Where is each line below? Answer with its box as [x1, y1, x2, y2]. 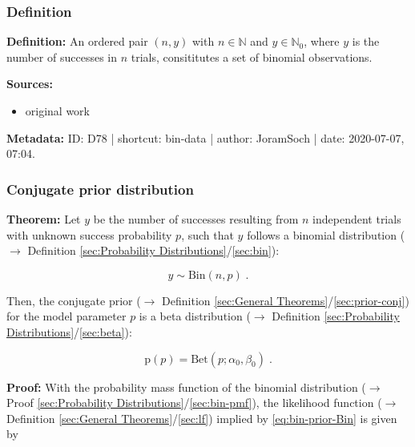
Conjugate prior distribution [6, 179, 194, 199]
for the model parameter [6, 308, 127, 324]
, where [304, 33, 340, 50]
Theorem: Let [6, 211, 81, 227]
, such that [181, 226, 234, 243]
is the [352, 33, 380, 50]
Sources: [6, 75, 53, 92]
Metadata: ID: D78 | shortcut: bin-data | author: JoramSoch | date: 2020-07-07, [6, 129, 405, 146]
